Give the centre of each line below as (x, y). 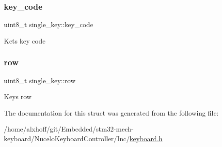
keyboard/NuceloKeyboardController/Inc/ (67, 138)
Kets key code (25, 40)
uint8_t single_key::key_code (49, 24)
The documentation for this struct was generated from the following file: (111, 112)
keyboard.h (146, 138)
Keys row (18, 96)
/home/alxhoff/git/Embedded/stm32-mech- (69, 129)
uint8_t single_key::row (40, 80)
